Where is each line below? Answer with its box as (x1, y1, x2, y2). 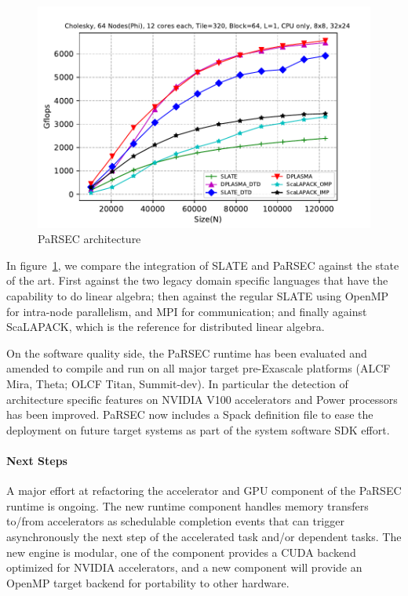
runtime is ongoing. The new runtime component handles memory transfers (6, 497, 369, 514)
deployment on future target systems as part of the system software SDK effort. (6, 421, 390, 438)
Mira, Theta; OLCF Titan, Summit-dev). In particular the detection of (6, 376, 348, 391)
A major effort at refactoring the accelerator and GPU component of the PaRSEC (6, 482, 402, 499)
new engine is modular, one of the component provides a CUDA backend (6, 543, 356, 560)
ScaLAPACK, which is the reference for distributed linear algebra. (6, 318, 325, 335)
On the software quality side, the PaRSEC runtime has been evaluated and (6, 344, 367, 361)
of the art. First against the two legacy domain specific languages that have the (6, 272, 388, 289)
